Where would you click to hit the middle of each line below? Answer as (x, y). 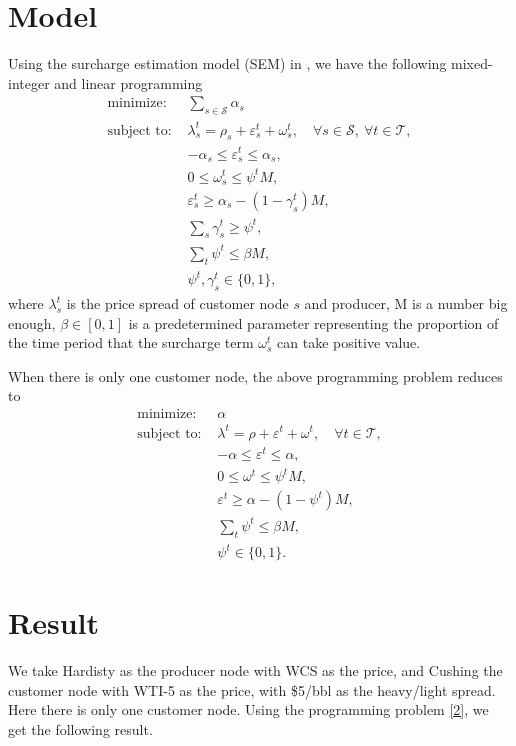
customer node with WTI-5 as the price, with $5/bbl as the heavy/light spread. (252, 689)
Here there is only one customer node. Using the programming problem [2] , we (248, 709)
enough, (32, 322)
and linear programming (128, 82)
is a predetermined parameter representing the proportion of (313, 322)
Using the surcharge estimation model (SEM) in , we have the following (227, 63)
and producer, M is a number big (406, 303)
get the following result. (80, 729)
